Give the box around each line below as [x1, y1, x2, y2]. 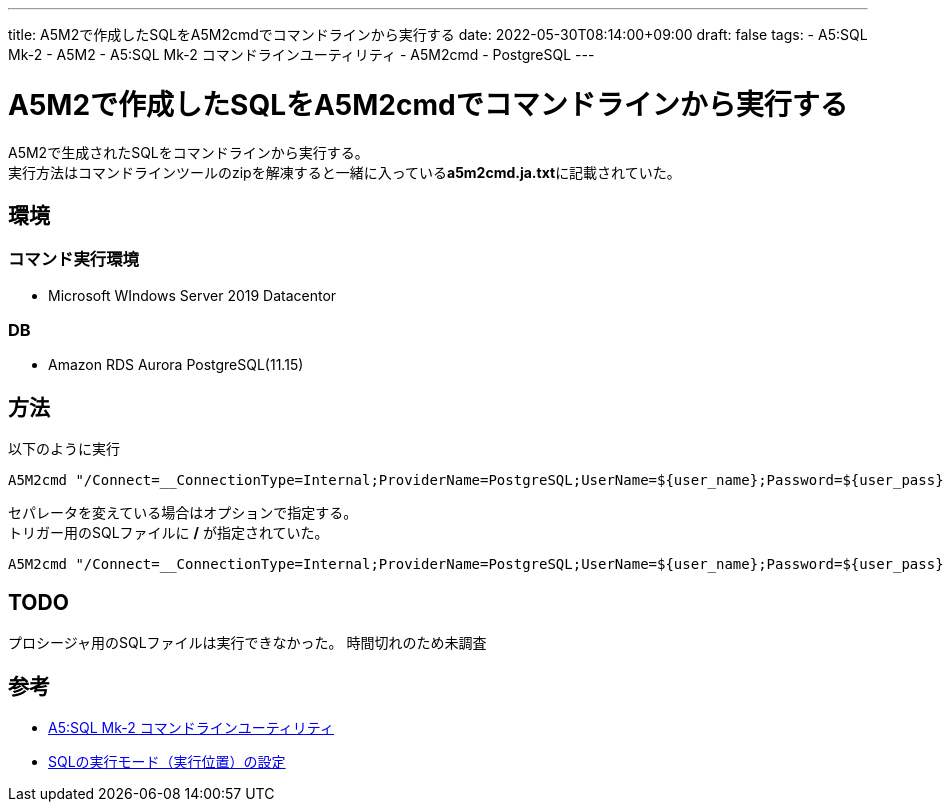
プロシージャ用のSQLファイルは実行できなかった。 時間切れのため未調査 [8, 634, 487, 652]
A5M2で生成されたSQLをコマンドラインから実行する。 [8, 143, 369, 161]
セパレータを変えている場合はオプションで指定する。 [8, 504, 358, 522]
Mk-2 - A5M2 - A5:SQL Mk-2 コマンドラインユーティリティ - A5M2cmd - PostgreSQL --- [8, 46, 595, 63]
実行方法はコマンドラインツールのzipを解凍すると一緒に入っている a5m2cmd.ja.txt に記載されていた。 [8, 163, 681, 181]
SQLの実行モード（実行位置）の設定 [48, 753, 286, 770]
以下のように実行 [8, 440, 120, 458]
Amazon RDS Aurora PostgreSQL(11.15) [48, 356, 304, 374]
